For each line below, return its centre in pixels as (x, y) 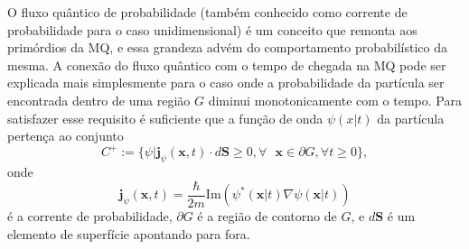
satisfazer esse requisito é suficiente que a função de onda (165, 118)
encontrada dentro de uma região (99, 100)
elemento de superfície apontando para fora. (129, 233)
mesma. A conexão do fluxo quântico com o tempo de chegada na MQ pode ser (227, 65)
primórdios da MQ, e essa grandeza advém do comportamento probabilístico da (228, 47)
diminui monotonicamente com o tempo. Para (335, 100)
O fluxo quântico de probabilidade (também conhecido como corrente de (207, 12)
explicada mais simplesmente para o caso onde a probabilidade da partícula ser (226, 83)
